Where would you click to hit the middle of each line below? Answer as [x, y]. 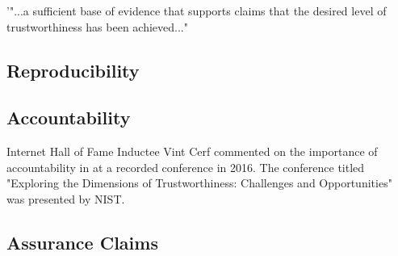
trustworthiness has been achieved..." [97, 26]
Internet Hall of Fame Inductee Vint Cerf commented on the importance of [192, 151]
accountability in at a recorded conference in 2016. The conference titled [186, 167]
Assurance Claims [82, 242]
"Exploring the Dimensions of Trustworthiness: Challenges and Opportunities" [199, 183]
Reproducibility [73, 70]
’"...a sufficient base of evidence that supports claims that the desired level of [197, 10]
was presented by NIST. [66, 198]
